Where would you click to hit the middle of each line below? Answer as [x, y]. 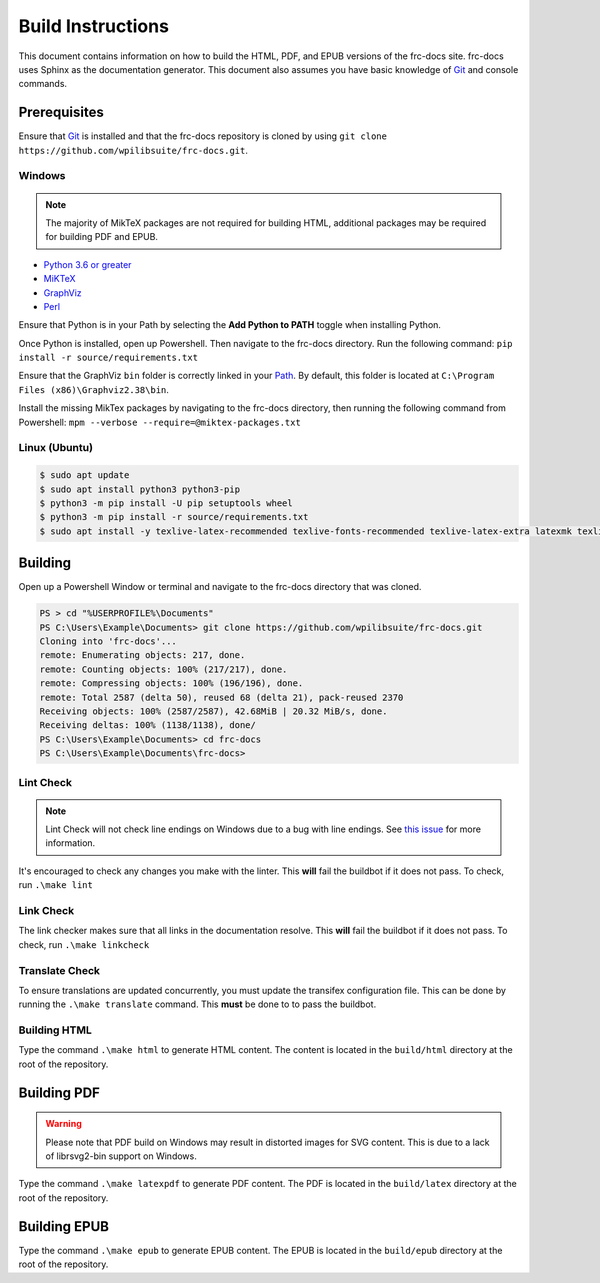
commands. [43, 84]
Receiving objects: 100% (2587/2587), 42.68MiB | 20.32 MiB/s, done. [213, 711]
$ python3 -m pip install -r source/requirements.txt [174, 517]
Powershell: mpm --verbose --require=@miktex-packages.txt [160, 422]
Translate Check [59, 970]
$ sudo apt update [84, 475]
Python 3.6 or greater [87, 264]
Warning [63, 1124]
